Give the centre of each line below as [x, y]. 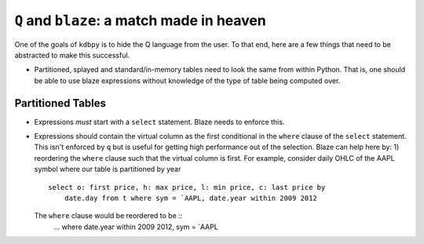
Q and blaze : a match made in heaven [140, 20]
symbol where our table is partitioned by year [108, 169]
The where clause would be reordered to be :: [108, 216]
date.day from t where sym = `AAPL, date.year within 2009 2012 [190, 198]
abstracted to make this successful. [72, 55]
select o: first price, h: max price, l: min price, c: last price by [187, 187]
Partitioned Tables [60, 103]
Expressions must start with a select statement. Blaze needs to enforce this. [159, 122]
